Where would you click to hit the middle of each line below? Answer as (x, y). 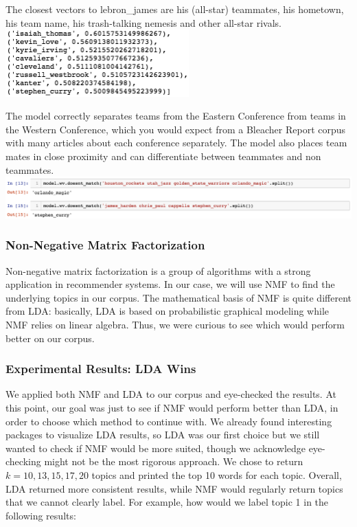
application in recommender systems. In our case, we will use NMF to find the (170, 284)
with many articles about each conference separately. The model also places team (176, 143)
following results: (41, 515)
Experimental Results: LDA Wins (101, 369)
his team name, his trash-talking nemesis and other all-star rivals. (144, 22)
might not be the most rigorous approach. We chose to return (174, 461)
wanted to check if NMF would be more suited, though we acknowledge (156, 448)
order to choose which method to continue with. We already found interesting (169, 421)
